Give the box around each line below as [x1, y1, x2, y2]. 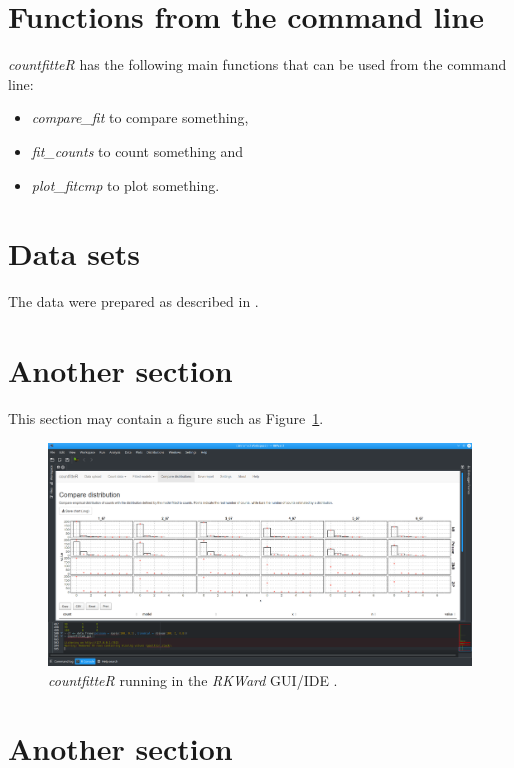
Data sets [8, 233, 140, 274]
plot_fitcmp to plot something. [31, 174, 220, 195]
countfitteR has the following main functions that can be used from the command [8, 54, 507, 75]
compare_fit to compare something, [31, 107, 249, 128]
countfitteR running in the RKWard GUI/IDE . [48, 669, 338, 690]
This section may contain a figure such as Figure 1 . [8, 407, 324, 428]
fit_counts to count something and [31, 140, 244, 161]
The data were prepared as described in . [8, 291, 259, 312]
